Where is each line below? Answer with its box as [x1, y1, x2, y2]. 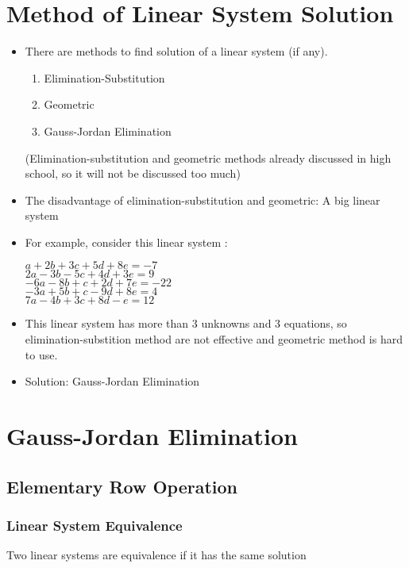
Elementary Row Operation [6, 474, 238, 498]
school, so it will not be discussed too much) [25, 165, 241, 182]
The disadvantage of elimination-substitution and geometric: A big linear [25, 191, 380, 208]
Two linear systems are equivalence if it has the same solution [6, 547, 307, 563]
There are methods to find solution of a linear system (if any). [25, 43, 328, 59]
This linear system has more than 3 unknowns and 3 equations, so [25, 315, 347, 332]
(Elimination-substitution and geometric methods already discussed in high [25, 149, 392, 166]
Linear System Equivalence [6, 515, 183, 535]
